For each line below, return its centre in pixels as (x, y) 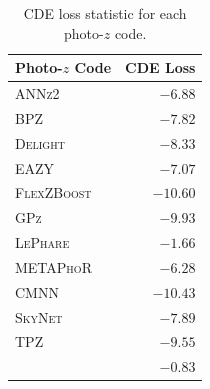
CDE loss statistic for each (105, 13)
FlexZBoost (53, 192)
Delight (40, 142)
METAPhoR (53, 266)
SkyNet (39, 316)
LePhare (42, 242)
